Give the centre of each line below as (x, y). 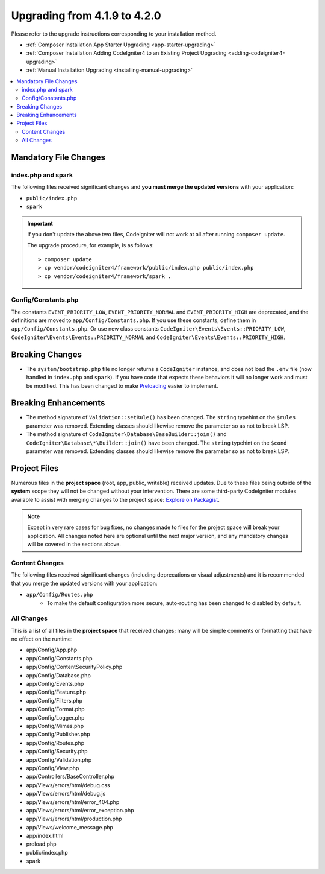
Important (40, 223)
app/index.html (45, 836)
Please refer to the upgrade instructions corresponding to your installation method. (114, 34)
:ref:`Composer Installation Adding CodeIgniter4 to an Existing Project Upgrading (126, 53)
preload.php (41, 844)
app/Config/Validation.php (59, 759)
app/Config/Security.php (57, 752)
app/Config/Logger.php (55, 717)
